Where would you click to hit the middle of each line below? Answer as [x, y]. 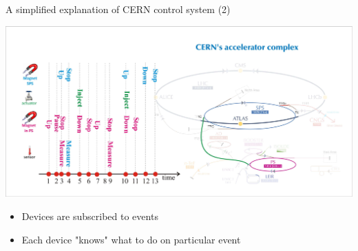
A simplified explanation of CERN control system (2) [118, 9]
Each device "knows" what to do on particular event [131, 239]
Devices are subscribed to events [90, 216]
